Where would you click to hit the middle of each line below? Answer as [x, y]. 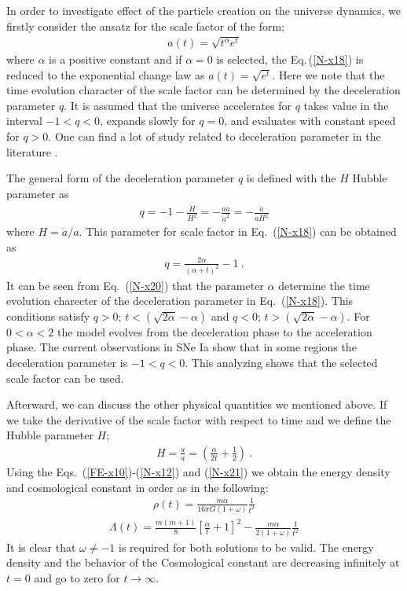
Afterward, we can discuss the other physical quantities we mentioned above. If [197, 404]
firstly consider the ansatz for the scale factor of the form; [145, 26]
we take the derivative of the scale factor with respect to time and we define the [199, 419]
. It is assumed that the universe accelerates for [178, 105]
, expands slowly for [148, 121]
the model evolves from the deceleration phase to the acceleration [214, 331]
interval [24, 121]
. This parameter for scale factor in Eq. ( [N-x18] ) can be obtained [238, 231]
